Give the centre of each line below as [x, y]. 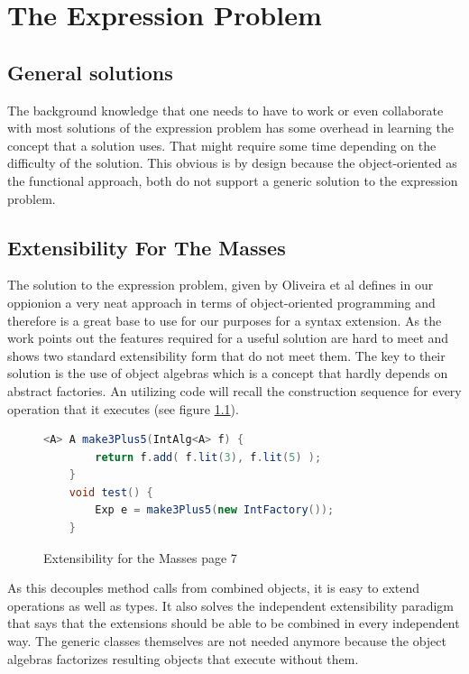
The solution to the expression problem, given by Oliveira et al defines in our [221, 285]
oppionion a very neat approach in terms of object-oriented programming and [221, 302]
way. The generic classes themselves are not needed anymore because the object [227, 641]
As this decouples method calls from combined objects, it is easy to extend [214, 588]
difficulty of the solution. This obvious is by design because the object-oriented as [232, 163]
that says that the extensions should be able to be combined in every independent [234, 623]
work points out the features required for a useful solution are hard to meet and [228, 338]
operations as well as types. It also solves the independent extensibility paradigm [230, 605]
